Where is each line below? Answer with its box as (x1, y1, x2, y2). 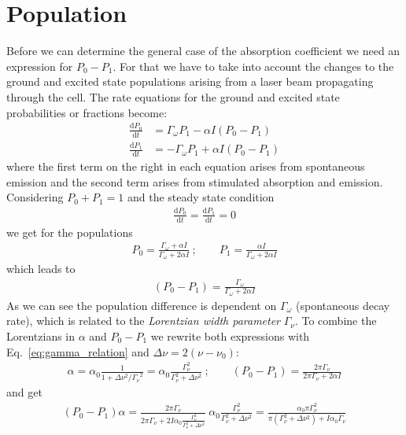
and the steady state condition (127, 189, 275, 205)
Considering (6, 189, 64, 205)
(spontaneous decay (296, 297, 390, 313)
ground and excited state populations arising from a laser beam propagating (6, 73, 374, 90)
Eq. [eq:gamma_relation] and (6, 343, 149, 359)
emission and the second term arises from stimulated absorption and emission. (6, 173, 383, 190)
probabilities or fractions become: (6, 104, 168, 120)
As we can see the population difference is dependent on (6, 297, 277, 313)
